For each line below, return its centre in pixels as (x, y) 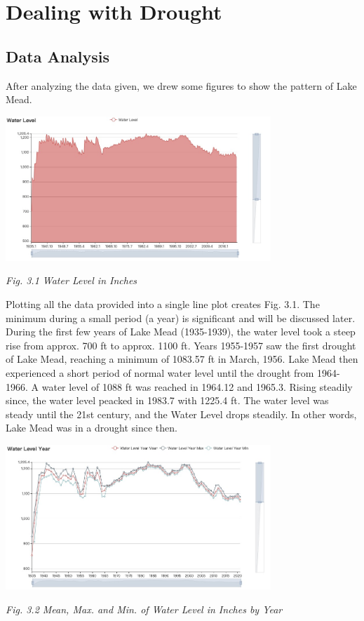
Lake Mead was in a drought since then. (92, 428)
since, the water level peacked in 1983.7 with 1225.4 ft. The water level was (167, 400)
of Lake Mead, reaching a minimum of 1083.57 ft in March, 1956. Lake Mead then (182, 359)
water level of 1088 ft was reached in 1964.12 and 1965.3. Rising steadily (197, 386)
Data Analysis (58, 56)
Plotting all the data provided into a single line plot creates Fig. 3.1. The (163, 304)
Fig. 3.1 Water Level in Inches (72, 280)
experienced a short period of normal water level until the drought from (160, 373)
